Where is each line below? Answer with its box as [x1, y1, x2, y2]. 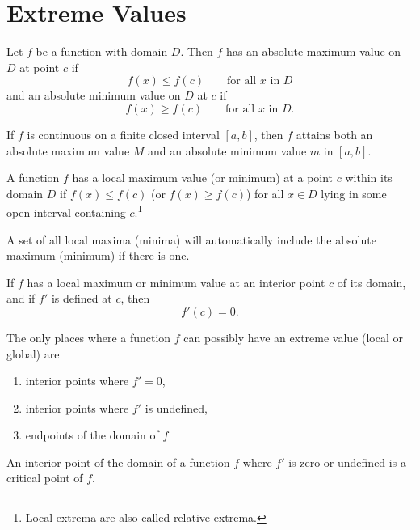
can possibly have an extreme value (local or [183, 329, 403, 346]
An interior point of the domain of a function [6, 453, 230, 470]
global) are [6, 345, 60, 362]
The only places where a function [6, 329, 171, 346]
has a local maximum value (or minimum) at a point [72, 169, 334, 186]
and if [6, 290, 36, 307]
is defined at [51, 290, 112, 307]
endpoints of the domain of [25, 426, 159, 443]
